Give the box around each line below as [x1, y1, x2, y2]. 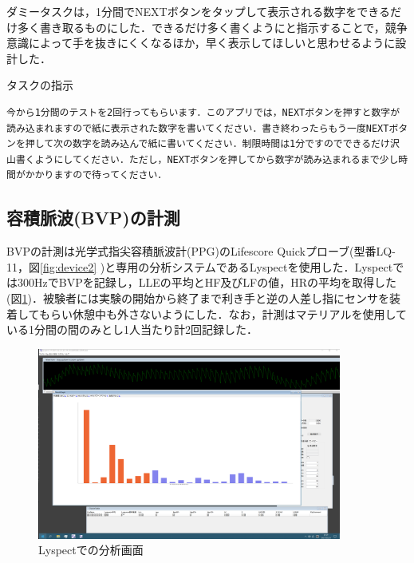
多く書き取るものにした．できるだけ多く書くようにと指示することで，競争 [17, 18, 408, 35]
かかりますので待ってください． [25, 169, 168, 181]
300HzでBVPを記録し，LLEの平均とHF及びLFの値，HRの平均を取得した [17, 274, 397, 291]
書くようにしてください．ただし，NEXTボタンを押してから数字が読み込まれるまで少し [15, 153, 399, 165]
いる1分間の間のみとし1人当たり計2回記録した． [6, 321, 258, 338]
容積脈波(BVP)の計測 [6, 205, 180, 230]
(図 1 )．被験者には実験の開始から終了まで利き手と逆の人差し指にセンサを [6, 289, 389, 306]
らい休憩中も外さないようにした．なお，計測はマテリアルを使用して [49, 305, 408, 322]
